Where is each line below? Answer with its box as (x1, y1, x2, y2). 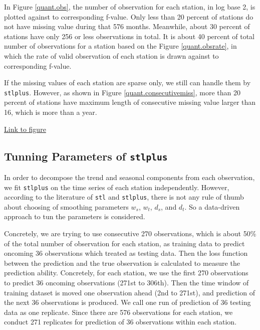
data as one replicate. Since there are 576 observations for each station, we (4, 306, 233, 317)
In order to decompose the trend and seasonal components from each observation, (4, 172, 255, 182)
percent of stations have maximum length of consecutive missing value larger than (4, 97, 256, 107)
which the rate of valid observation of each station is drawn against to (4, 50, 219, 61)
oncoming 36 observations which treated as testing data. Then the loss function (4, 248, 248, 258)
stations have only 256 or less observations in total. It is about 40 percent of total (4, 31, 254, 41)
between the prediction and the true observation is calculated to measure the (4, 257, 240, 268)
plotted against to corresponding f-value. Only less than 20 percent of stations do (4, 11, 253, 22)
